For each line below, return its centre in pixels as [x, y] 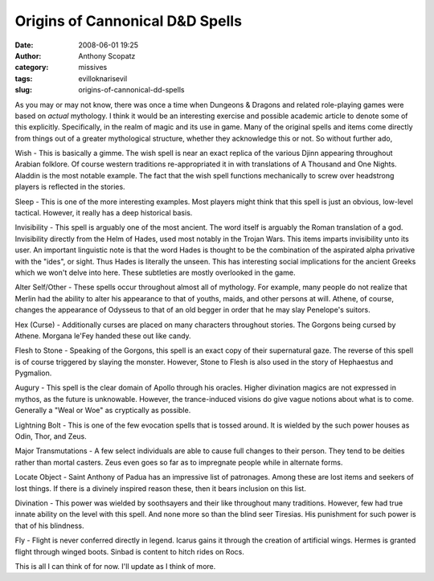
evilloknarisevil [103, 78]
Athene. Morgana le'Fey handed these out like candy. [103, 336]
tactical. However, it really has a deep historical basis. [104, 213]
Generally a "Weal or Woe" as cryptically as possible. [103, 411]
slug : [23, 90]
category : [32, 68]
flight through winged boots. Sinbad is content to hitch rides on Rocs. [129, 551]
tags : [24, 78]
